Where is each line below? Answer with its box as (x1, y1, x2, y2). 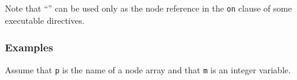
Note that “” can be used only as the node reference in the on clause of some (5, 2, 292, 14)
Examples (5, 40, 53, 55)
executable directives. (5, 13, 85, 26)
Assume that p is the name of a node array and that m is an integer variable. (5, 64, 291, 76)
